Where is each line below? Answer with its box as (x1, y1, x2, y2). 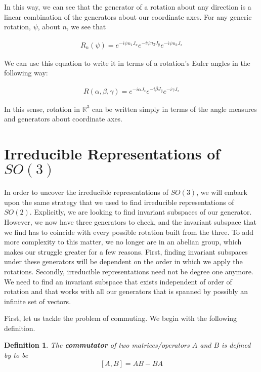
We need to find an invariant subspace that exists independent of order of (4, 276, 232, 286)
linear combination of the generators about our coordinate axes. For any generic (4, 11, 252, 22)
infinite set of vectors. (4, 296, 71, 306)
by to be (4, 350, 28, 360)
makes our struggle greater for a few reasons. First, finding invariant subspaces (4, 246, 248, 257)
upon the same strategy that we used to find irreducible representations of (4, 196, 234, 207)
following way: (4, 67, 48, 78)
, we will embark (196, 187, 247, 197)
